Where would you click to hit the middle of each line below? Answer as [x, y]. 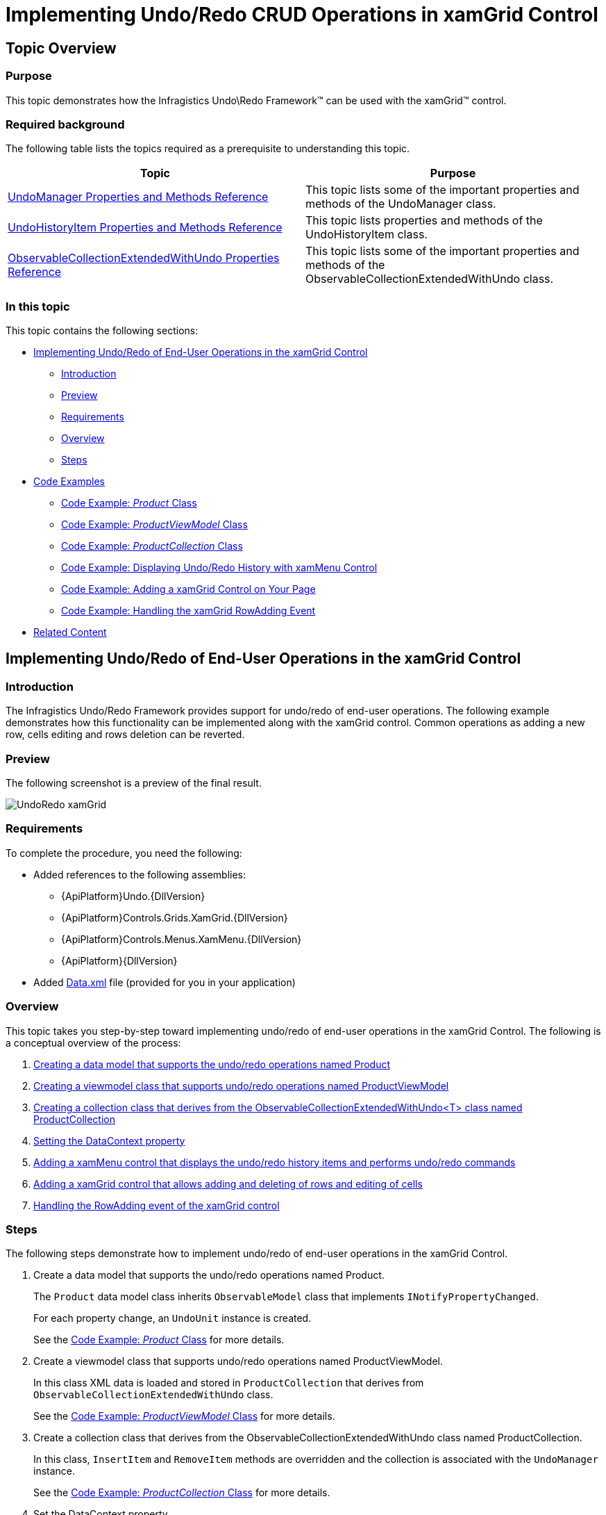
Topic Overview [61, 48]
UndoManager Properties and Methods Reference [138, 197]
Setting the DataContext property [109, 1140]
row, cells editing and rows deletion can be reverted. [125, 735]
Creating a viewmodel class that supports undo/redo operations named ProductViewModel [241, 1086]
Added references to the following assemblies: [140, 874]
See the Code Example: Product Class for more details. [159, 1340]
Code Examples [69, 482]
